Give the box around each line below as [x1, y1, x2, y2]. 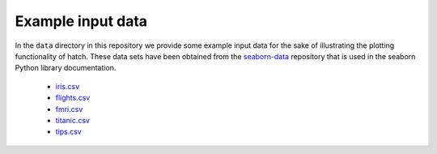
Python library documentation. [15, 63, 117, 73]
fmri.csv [55, 104, 83, 113]
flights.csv [55, 93, 91, 103]
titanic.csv [55, 115, 91, 125]
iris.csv [55, 81, 80, 91]
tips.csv [55, 126, 83, 137]
